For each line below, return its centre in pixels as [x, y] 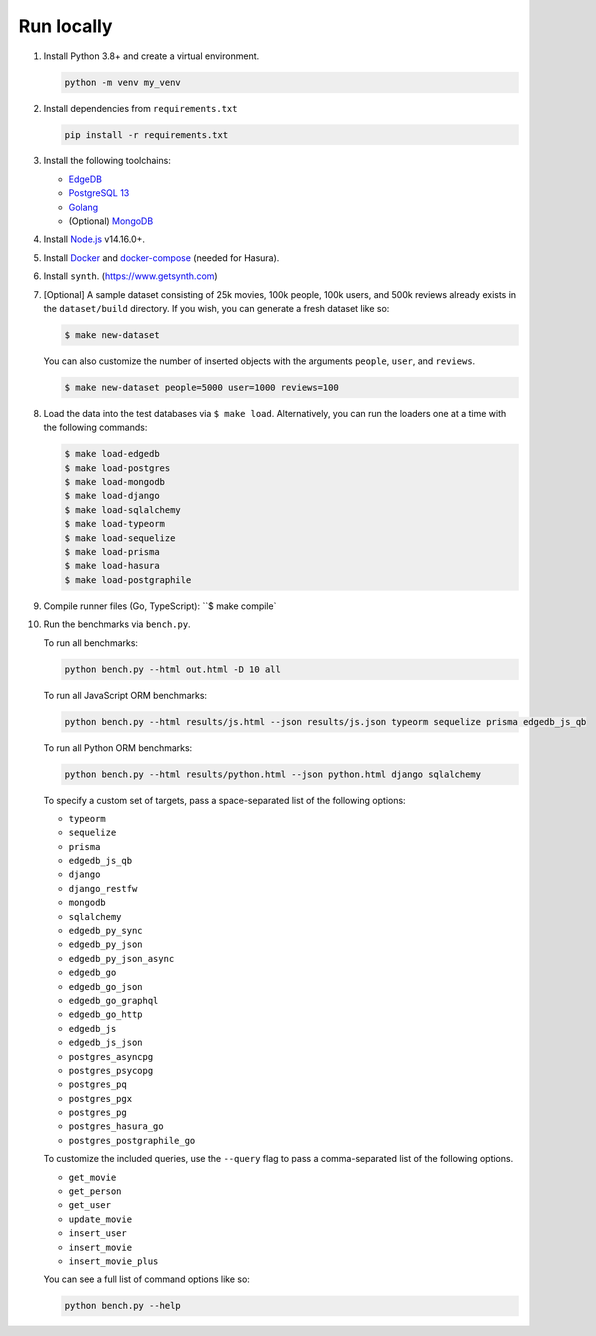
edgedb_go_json [106, 986]
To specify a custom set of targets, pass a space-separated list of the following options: [224, 800]
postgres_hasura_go [116, 1126]
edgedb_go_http [106, 1014]
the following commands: [95, 427]
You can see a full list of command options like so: [146, 1279]
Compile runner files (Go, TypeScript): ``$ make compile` [160, 606]
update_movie [100, 1219]
